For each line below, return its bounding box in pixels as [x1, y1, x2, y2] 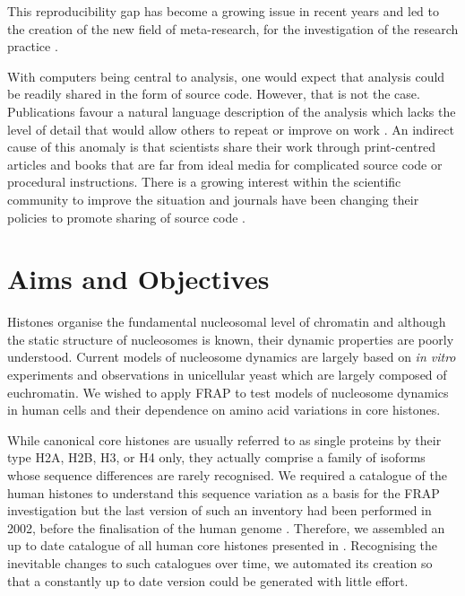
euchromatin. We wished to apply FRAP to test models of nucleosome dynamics [7, 382, 449, 401]
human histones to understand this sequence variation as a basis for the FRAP [7, 483, 440, 502]
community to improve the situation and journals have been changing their [7, 189, 419, 208]
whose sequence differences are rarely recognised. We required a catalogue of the [7, 466, 447, 484]
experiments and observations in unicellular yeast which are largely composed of [7, 365, 447, 384]
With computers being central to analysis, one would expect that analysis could [7, 66, 445, 85]
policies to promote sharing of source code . [7, 207, 245, 226]
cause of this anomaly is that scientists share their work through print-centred [7, 137, 435, 156]
